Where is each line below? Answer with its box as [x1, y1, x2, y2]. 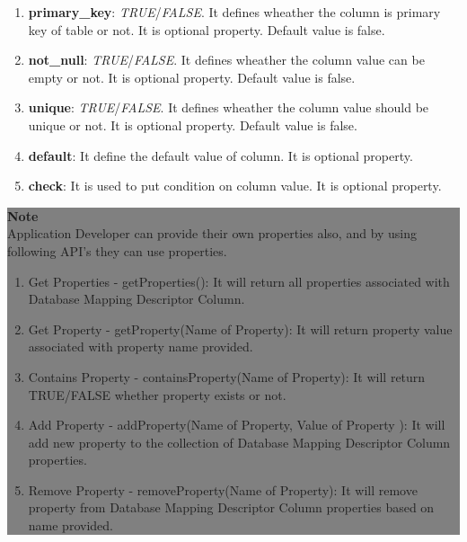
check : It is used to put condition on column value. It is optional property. [28, 176, 442, 195]
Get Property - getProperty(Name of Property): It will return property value [28, 319, 453, 338]
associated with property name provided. [28, 337, 253, 356]
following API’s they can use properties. [7, 241, 227, 260]
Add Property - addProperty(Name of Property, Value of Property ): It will [28, 415, 445, 434]
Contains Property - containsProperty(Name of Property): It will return [28, 367, 426, 386]
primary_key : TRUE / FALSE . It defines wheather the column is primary [28, 3, 441, 21]
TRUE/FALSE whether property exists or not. [28, 385, 286, 404]
